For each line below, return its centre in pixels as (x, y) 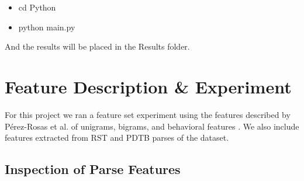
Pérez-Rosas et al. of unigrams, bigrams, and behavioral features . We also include (152, 126)
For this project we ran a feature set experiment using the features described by (148, 114)
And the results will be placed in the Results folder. (97, 46)
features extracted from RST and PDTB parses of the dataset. (117, 138)
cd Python (37, 7)
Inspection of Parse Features (93, 169)
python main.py (47, 27)
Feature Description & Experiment (148, 86)
